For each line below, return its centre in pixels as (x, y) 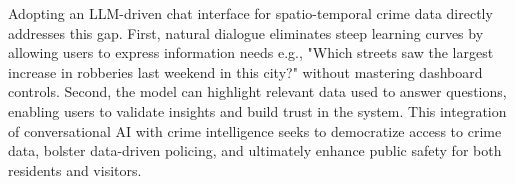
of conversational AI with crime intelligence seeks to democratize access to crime (255, 130)
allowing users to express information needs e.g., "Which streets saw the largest (251, 52)
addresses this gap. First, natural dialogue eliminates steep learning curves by (246, 32)
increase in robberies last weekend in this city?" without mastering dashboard (245, 71)
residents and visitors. (75, 169)
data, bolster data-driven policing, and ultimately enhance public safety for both (255, 150)
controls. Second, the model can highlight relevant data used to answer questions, (257, 91)
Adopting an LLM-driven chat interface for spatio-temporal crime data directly (250, 13)
